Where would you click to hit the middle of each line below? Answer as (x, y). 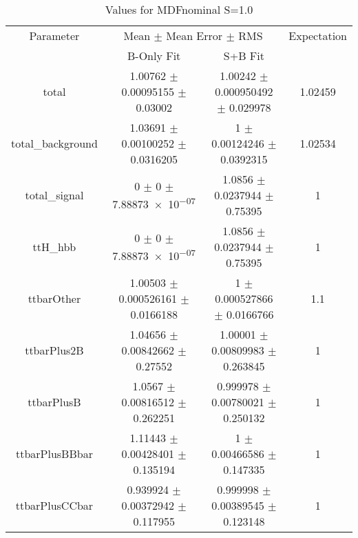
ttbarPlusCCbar (54, 505)
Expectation (318, 36)
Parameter (54, 36)
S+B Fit (244, 56)
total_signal (54, 195)
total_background (54, 143)
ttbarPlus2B (54, 350)
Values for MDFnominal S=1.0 (179, 9)
